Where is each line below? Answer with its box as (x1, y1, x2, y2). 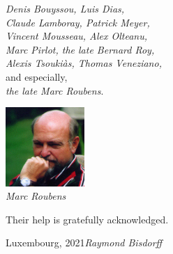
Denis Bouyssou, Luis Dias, (6, 1, 125, 15)
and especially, (6, 69, 68, 84)
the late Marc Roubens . (6, 83, 104, 97)
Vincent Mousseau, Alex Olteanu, (6, 29, 148, 43)
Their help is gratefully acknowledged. (6, 212, 169, 226)
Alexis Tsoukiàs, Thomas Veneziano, (6, 56, 162, 70)
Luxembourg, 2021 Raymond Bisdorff (6, 235, 163, 250)
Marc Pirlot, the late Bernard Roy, (6, 42, 155, 56)
